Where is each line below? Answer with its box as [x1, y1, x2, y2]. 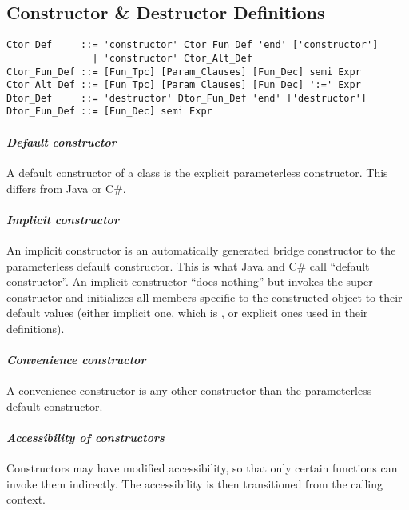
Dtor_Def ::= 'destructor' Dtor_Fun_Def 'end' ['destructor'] [6, 92, 367, 104]
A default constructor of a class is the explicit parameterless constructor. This [6, 163, 388, 180]
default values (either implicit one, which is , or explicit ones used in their [6, 304, 368, 321]
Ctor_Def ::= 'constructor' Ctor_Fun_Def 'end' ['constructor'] [6, 39, 379, 51]
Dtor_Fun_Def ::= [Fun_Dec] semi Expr [6, 106, 212, 118]
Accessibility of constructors [6, 429, 165, 446]
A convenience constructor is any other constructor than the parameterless [6, 382, 372, 399]
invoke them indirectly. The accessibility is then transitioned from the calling [6, 475, 383, 492]
